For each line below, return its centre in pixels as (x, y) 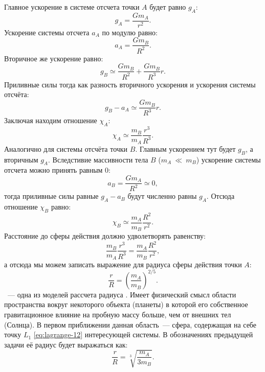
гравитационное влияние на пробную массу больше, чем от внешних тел (118, 314)
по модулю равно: (130, 32)
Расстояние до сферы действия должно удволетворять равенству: (105, 236)
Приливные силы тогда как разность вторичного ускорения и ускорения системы (130, 84)
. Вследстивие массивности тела (98, 159)
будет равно (168, 7)
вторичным (21, 159)
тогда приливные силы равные (51, 196)
